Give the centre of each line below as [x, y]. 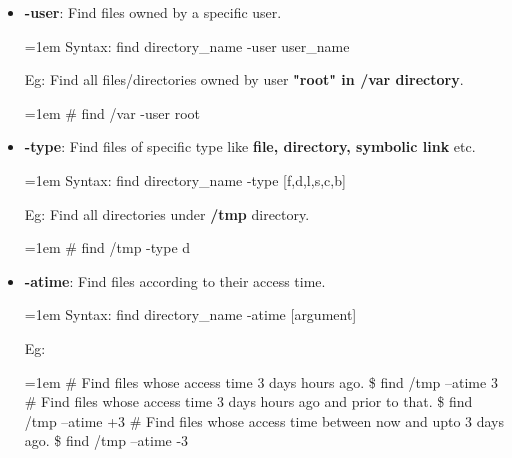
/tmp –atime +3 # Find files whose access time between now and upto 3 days [264, 420]
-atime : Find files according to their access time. [175, 280]
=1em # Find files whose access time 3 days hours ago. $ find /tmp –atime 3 [261, 381]
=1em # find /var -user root [112, 112]
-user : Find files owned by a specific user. [153, 12]
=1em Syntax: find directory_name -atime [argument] [190, 314]
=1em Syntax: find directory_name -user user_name [187, 45]
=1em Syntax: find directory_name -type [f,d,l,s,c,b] [185, 179]
